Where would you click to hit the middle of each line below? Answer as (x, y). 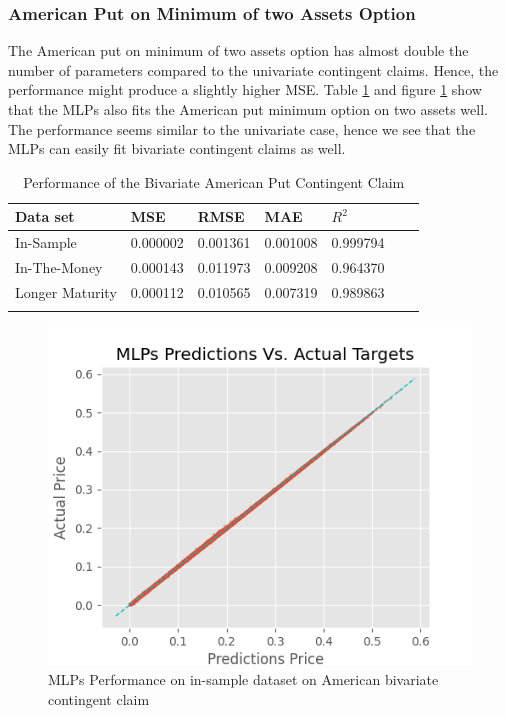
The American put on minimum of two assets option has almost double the (238, 50)
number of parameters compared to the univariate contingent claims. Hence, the (253, 69)
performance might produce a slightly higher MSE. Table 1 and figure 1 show (245, 89)
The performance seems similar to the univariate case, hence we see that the (242, 128)
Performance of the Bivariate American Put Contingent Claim (214, 181)
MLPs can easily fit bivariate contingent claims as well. (177, 148)
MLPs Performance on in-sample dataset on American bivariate (243, 679)
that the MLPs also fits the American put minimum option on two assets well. (248, 109)
